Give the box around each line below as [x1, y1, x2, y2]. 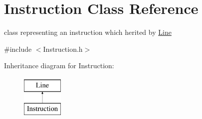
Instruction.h [43, 43, 83, 54]
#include [4, 43, 32, 54]
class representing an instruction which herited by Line [4, 27, 172, 37]
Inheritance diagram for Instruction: [4, 60, 114, 71]
